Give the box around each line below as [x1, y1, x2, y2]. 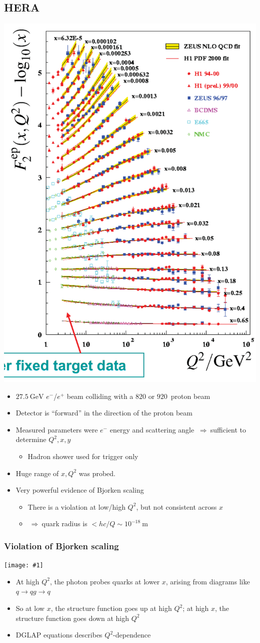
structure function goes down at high [15, 612, 129, 623]
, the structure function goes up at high [50, 603, 172, 613]
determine [15, 434, 46, 445]
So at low [15, 603, 44, 613]
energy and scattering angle [109, 424, 194, 435]
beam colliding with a [66, 390, 133, 401]
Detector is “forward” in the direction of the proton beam [15, 407, 192, 418]
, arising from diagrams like [165, 576, 250, 586]
